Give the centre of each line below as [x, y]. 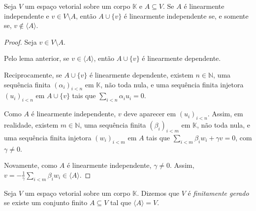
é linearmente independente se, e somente [186, 15]
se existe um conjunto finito [46, 202]
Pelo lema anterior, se [37, 58]
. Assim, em [225, 114]
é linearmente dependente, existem [141, 74]
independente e [27, 15]
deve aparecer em [150, 114]
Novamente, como [31, 165]
